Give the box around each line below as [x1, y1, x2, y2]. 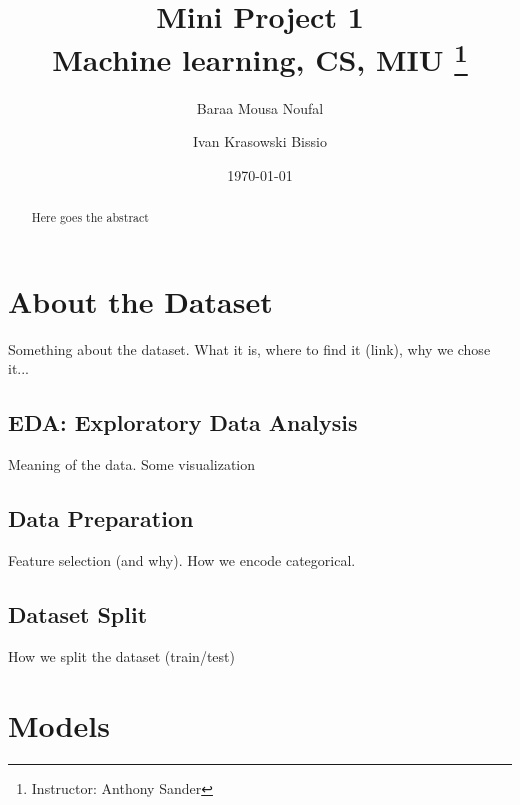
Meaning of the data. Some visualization [8, 454, 256, 475]
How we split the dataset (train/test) [8, 645, 235, 666]
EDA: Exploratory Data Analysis [8, 407, 358, 438]
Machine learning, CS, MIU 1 [52, 35, 468, 80]
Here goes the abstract [31, 209, 149, 226]
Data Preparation [8, 503, 194, 534]
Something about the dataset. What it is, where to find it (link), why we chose [8, 338, 491, 359]
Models [8, 704, 110, 745]
